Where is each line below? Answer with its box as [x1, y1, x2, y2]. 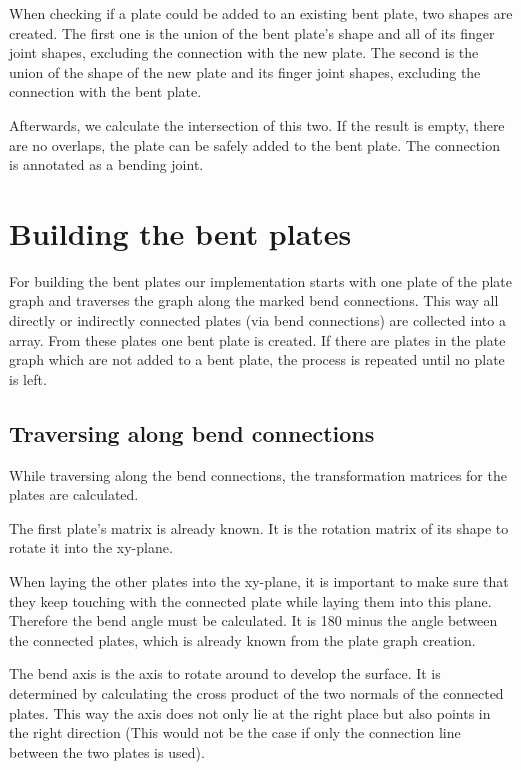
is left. [9, 368, 47, 389]
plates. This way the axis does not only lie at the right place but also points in [9, 702, 491, 723]
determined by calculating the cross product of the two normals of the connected [9, 682, 504, 703]
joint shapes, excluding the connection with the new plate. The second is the [9, 42, 479, 63]
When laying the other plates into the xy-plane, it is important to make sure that [9, 571, 509, 592]
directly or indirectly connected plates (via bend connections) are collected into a [9, 310, 506, 331]
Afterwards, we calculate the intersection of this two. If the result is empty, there [9, 114, 505, 135]
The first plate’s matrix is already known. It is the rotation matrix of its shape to [9, 517, 509, 538]
